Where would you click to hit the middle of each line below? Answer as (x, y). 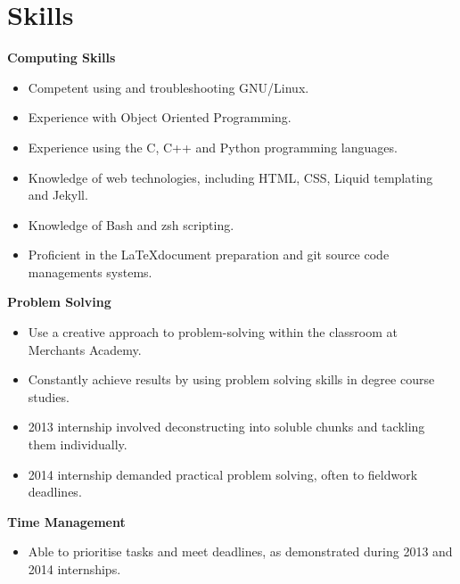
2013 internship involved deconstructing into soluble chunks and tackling (226, 427)
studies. (49, 396)
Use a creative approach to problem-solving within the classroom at (213, 332)
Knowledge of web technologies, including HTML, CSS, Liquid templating (230, 177)
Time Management (66, 521)
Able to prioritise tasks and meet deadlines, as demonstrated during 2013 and (240, 551)
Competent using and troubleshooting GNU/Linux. (168, 87)
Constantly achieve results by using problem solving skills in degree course (231, 379)
